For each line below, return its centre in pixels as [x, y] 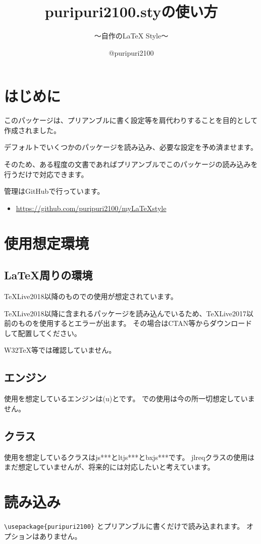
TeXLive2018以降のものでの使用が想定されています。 [91, 296]
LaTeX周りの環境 [48, 275]
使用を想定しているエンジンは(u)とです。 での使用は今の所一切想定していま [129, 399]
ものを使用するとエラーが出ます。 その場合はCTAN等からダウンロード [135, 323]
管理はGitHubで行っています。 [54, 191]
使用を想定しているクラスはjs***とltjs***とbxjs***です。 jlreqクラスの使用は [129, 457]
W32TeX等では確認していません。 [60, 350]
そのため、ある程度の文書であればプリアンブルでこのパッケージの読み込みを [131, 164]
